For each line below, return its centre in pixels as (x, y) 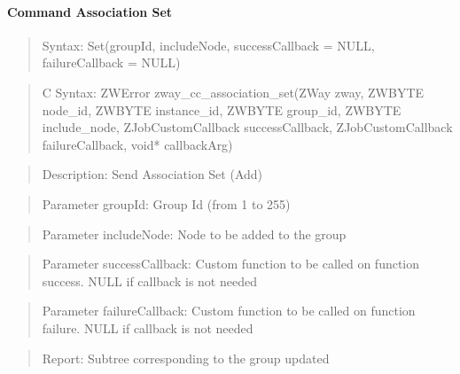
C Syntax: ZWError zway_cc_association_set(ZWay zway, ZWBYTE (233, 92)
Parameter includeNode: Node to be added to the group (194, 234)
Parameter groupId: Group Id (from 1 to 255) (166, 203)
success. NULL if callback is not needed (149, 280)
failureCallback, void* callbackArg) (137, 144)
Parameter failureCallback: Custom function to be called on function (229, 311)
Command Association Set (90, 11)
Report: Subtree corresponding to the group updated (186, 358)
